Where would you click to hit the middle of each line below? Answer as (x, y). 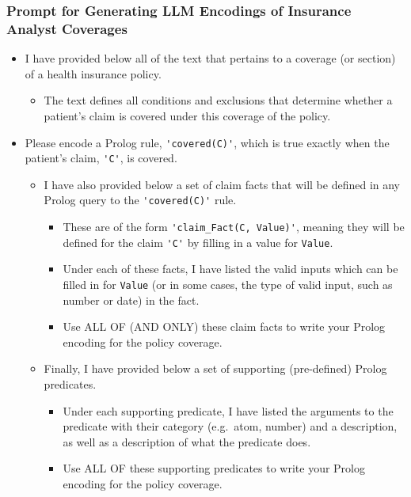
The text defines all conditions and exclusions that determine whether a (218, 100)
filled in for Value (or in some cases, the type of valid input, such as (228, 284)
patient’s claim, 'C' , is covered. (101, 158)
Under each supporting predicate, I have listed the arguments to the (228, 410)
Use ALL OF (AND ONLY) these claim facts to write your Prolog (224, 326)
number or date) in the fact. (131, 300)
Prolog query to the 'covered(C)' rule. (140, 200)
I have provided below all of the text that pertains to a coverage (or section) (210, 58)
